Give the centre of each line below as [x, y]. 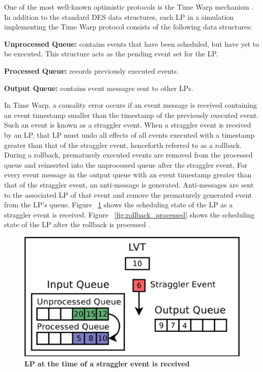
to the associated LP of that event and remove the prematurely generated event [128, 194]
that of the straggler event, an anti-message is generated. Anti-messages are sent [129, 184]
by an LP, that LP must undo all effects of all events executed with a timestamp [129, 134]
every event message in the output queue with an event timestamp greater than [128, 175]
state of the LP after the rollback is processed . [77, 224]
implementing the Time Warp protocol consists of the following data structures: [128, 27]
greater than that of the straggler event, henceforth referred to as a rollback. [123, 145]
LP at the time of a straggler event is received [107, 363]
